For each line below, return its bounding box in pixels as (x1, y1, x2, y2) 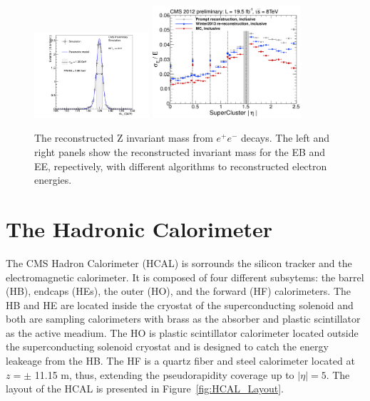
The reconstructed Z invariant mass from (34, 130, 213, 145)
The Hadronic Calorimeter (6, 214, 273, 243)
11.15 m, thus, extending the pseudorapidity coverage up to (34, 367, 294, 382)
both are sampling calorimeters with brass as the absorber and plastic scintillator (6, 311, 361, 326)
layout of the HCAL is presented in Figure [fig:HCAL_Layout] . (6, 381, 284, 396)
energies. (34, 172, 72, 187)
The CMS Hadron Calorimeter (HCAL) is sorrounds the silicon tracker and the (6, 255, 352, 270)
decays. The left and (241, 130, 330, 145)
